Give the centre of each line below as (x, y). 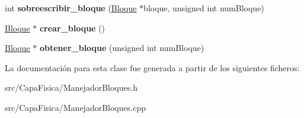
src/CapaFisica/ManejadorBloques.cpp (75, 107)
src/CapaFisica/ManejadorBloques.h (71, 87)
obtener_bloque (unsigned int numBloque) (122, 48)
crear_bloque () (72, 28)
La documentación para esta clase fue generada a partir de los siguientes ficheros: (152, 67)
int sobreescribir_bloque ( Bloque (71, 8)
